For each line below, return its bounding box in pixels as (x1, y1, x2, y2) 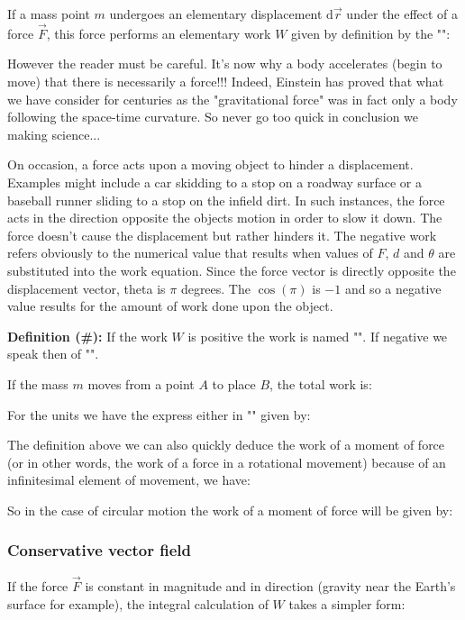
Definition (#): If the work (7, 326, 168, 345)
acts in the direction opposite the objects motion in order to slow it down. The (7, 208, 442, 227)
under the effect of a (346, 5, 459, 23)
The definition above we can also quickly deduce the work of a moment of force (7, 435, 445, 454)
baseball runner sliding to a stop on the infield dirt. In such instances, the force (7, 190, 445, 209)
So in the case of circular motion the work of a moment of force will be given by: (7, 500, 453, 519)
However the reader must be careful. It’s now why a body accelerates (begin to (7, 54, 442, 73)
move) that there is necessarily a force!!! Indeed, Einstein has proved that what (7, 72, 444, 90)
